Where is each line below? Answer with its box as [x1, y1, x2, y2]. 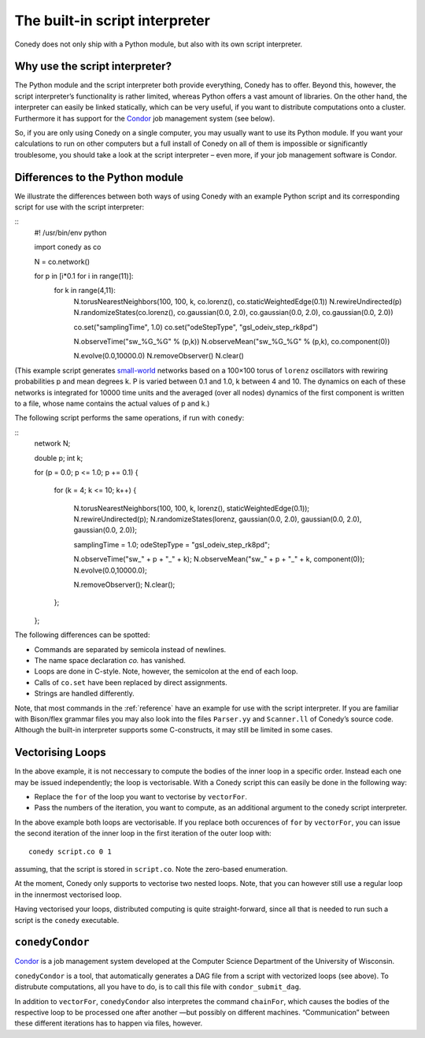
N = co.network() [34, 257, 91, 266]
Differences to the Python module [14, 170, 184, 184]
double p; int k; [34, 453, 83, 462]
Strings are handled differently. [34, 689, 135, 699]
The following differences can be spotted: [14, 630, 150, 639]
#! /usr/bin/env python [34, 228, 107, 237]
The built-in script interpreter [14, 12, 210, 29]
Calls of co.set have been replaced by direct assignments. [34, 677, 227, 687]
